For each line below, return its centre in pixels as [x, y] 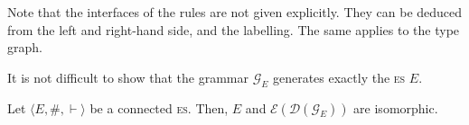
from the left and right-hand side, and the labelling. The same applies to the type [234, 29]
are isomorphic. [396, 107]
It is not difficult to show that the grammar [128, 77]
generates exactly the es [339, 77]
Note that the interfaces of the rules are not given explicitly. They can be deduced [235, 12]
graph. [25, 47]
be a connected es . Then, [159, 107]
